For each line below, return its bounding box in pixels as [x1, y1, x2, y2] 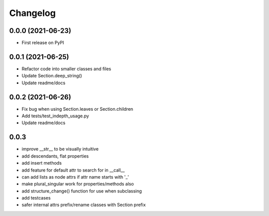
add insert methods [21, 160, 62, 166]
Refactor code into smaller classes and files [21, 65, 112, 72]
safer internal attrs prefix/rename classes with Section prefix [21, 202, 146, 208]
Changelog [9, 7, 56, 18]
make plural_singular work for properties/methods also [21, 181, 134, 187]
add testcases [21, 195, 51, 201]
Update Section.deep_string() [21, 73, 82, 79]
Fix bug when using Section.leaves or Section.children [21, 106, 134, 112]
